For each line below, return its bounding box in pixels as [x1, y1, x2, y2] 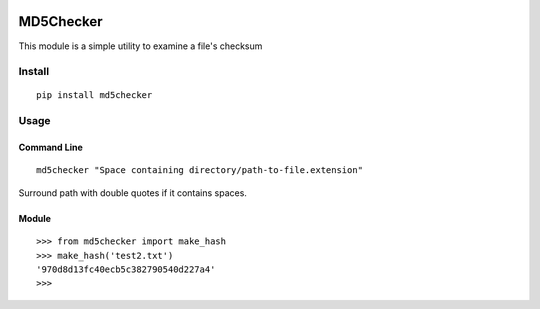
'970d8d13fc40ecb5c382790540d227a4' [36, 263, 216, 275]
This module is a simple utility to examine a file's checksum [18, 40, 263, 52]
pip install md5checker [36, 90, 153, 101]
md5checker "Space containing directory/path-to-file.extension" [36, 165, 364, 176]
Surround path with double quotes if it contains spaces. [18, 186, 247, 199]
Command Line [18, 141, 84, 154]
